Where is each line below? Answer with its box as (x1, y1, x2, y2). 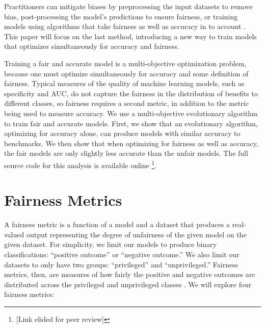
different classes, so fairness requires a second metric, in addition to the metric (4, 98, 249, 108)
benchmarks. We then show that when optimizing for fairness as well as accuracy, (4, 138, 258, 148)
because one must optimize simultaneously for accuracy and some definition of (4, 68, 249, 78)
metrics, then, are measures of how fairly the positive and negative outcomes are (4, 269, 255, 280)
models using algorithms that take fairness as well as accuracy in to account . (4, 21, 246, 32)
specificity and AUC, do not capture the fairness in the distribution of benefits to (4, 88, 258, 98)
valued (4, 229, 24, 239)
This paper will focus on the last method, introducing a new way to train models (4, 31, 257, 41)
